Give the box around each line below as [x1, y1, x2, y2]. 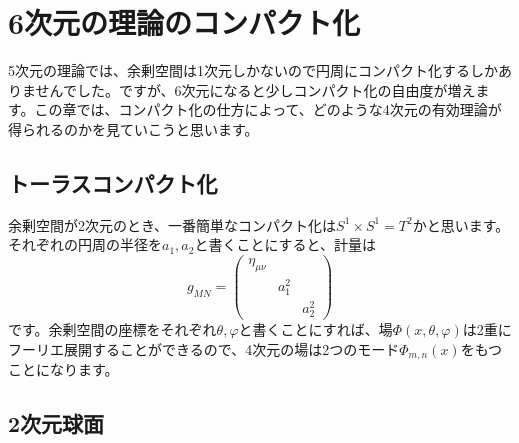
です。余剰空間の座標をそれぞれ [8, 319, 217, 340]
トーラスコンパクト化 [8, 167, 218, 198]
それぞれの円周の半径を [8, 234, 162, 255]
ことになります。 [8, 359, 119, 380]
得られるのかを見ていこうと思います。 [8, 118, 259, 139]
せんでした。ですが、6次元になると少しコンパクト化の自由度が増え [35, 79, 476, 100]
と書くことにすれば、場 [238, 319, 393, 340]
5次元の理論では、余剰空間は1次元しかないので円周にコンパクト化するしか [8, 60, 498, 81]
